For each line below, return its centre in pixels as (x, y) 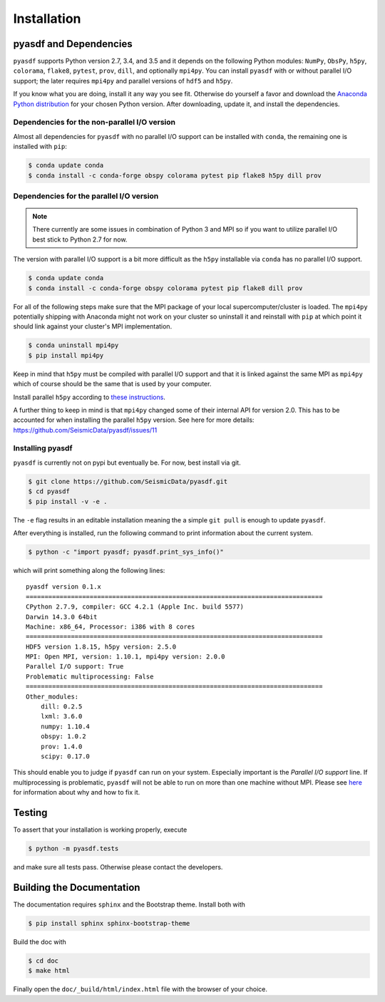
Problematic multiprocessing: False (90, 676)
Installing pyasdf (43, 448)
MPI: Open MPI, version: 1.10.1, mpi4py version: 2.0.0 (125, 657)
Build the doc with (40, 941)
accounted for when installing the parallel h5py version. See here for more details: (134, 420)
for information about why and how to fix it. (77, 792)
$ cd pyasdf (49, 491)
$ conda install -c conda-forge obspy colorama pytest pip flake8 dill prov (165, 288)
